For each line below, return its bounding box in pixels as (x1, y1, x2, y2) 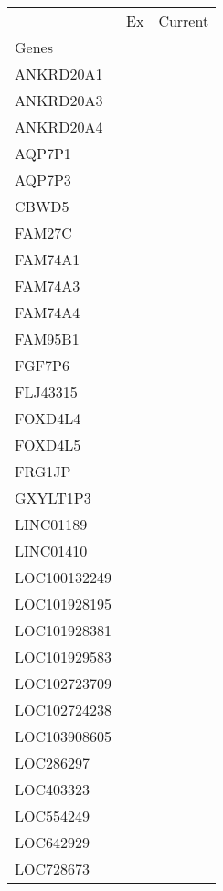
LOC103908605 (15, 726, 112, 747)
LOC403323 (15, 779, 90, 800)
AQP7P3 (15, 169, 71, 190)
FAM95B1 (15, 328, 80, 349)
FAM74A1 (15, 249, 80, 270)
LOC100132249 (15, 567, 112, 588)
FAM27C (15, 222, 72, 243)
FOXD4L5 (15, 434, 81, 455)
